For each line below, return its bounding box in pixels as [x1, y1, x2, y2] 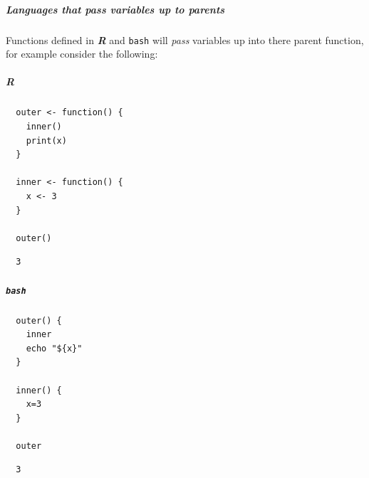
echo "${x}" [26, 343, 83, 354]
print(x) [26, 135, 67, 146]
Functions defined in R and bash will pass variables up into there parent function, [6, 32, 364, 47]
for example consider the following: [6, 46, 158, 61]
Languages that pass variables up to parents [6, 1, 225, 16]
